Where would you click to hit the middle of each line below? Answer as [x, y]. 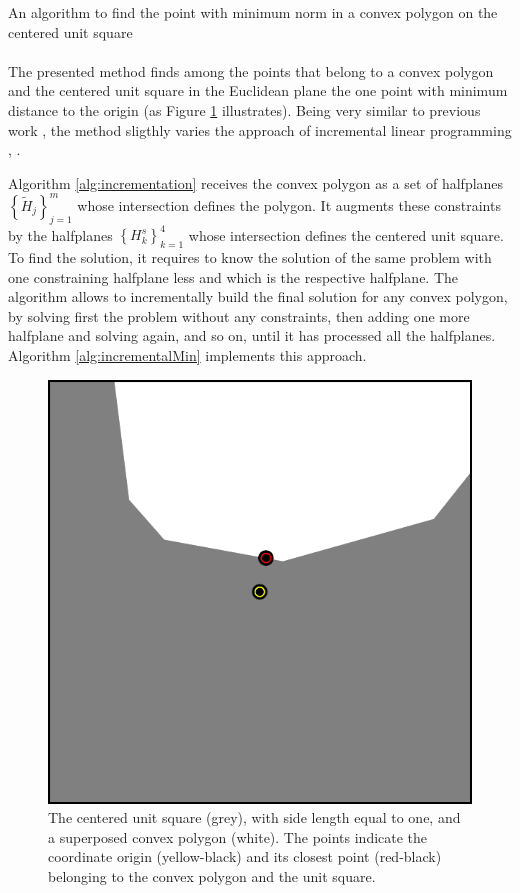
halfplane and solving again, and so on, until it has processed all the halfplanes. [252, 335]
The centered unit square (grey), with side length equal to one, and [254, 817]
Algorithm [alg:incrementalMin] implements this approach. [187, 354]
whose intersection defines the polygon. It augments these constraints [289, 204]
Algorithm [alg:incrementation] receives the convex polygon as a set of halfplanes [256, 182]
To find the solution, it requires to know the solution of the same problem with [250, 256]
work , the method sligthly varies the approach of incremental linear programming [260, 129]
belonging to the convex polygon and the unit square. [212, 875]
